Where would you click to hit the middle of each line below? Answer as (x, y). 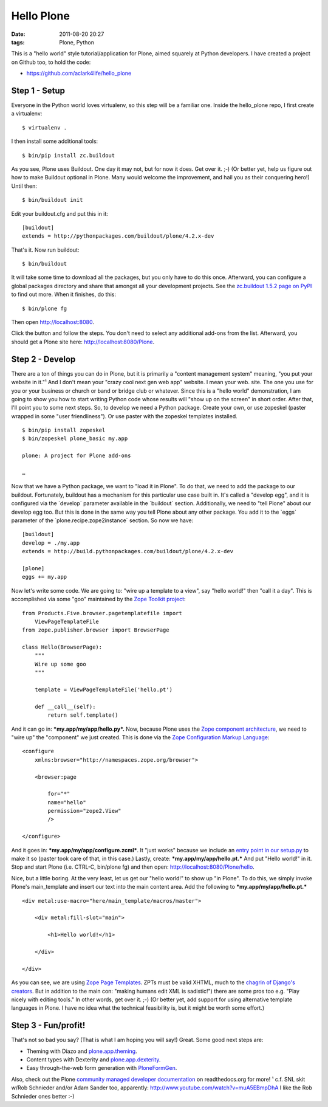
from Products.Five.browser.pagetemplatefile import (102, 613)
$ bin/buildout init (53, 200)
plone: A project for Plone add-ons (77, 456)
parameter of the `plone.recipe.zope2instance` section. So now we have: (102, 520)
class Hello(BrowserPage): (62, 647)
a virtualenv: (27, 114)
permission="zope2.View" (84, 811)
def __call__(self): (65, 706)
